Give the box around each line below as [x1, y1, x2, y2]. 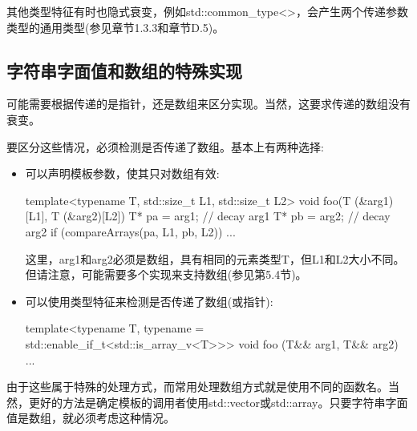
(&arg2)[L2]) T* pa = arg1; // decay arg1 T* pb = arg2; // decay [63, 207, 391, 224]
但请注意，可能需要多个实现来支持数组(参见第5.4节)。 [25, 266, 307, 283]
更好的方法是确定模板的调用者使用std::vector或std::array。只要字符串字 [28, 393, 397, 410]
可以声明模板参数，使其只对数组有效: [25, 165, 220, 182]
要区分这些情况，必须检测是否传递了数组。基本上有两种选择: [6, 138, 324, 155]
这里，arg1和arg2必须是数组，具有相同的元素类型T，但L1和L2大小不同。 [25, 250, 405, 267]
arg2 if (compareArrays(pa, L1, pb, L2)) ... [25, 223, 236, 240]
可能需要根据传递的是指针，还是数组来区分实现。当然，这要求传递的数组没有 [6, 95, 411, 112]
